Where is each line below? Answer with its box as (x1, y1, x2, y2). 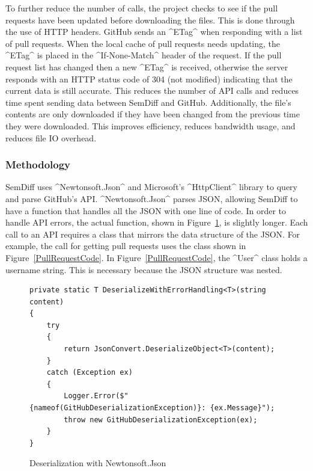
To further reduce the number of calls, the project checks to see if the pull (5, 2, 278, 14)
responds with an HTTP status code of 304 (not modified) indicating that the (5, 72, 293, 85)
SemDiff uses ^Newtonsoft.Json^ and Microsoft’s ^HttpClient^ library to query (5, 180, 297, 193)
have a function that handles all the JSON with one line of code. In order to (5, 204, 287, 217)
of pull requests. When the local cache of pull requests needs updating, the (5, 37, 281, 49)
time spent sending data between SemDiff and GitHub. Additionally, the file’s (5, 96, 291, 108)
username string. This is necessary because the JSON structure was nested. (5, 263, 282, 276)
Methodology (5, 157, 71, 172)
